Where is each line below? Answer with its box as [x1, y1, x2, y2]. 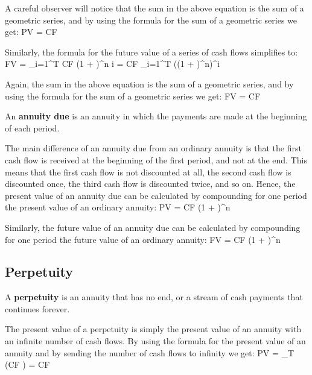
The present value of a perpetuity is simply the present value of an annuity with [5, 323, 302, 335]
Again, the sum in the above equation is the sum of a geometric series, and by [5, 77, 294, 90]
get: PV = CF [5, 25, 57, 38]
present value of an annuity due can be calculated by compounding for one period [5, 189, 307, 201]
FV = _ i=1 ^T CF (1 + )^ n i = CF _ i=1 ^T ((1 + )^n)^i [5, 57, 220, 70]
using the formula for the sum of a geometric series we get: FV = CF [5, 89, 261, 102]
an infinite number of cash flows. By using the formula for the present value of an [5, 335, 306, 347]
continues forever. [5, 302, 70, 315]
